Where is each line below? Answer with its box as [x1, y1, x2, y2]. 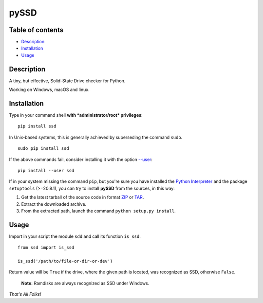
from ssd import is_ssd [18, 245, 75, 250]
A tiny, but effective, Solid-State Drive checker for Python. [9, 78, 126, 84]
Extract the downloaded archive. [21, 201, 87, 207]
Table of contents [9, 26, 63, 34]
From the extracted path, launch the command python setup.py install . [21, 208, 176, 214]
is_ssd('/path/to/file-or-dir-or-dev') [18, 258, 113, 264]
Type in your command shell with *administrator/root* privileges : [9, 112, 143, 118]
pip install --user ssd [18, 168, 75, 173]
